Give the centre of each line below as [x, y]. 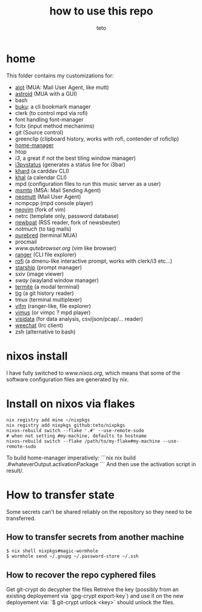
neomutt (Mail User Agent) [48, 196]
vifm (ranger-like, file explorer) [53, 306]
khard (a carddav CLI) [42, 171]
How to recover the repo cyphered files [81, 575]
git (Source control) [39, 132]
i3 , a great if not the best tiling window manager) [75, 158]
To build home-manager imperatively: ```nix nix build [71, 458]
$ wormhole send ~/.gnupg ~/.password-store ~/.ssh [72, 556]
